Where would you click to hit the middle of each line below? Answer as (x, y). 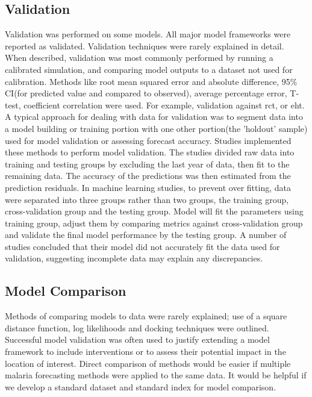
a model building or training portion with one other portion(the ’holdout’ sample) (156, 128)
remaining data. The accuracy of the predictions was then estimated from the (148, 176)
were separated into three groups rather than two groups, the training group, (147, 199)
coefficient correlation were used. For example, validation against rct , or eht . (164, 105)
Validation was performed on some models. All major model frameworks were (148, 34)
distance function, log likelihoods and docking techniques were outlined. (137, 327)
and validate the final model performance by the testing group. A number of (146, 235)
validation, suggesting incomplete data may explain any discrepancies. (134, 258)
